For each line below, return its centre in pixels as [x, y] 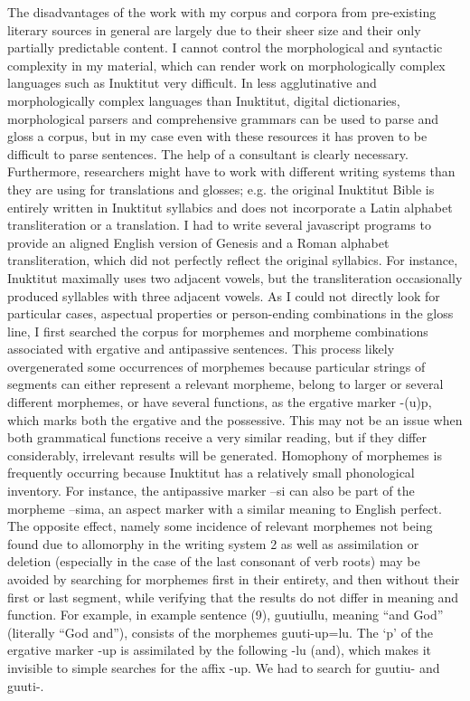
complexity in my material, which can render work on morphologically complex [226, 65]
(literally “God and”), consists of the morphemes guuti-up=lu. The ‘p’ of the [221, 632]
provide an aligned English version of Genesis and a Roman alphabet [198, 242]
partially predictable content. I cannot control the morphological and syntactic [225, 47]
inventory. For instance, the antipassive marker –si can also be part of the [211, 491]
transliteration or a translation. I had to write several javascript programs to [219, 225]
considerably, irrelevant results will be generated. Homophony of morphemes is [225, 455]
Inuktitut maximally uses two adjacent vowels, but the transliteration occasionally [235, 277]
